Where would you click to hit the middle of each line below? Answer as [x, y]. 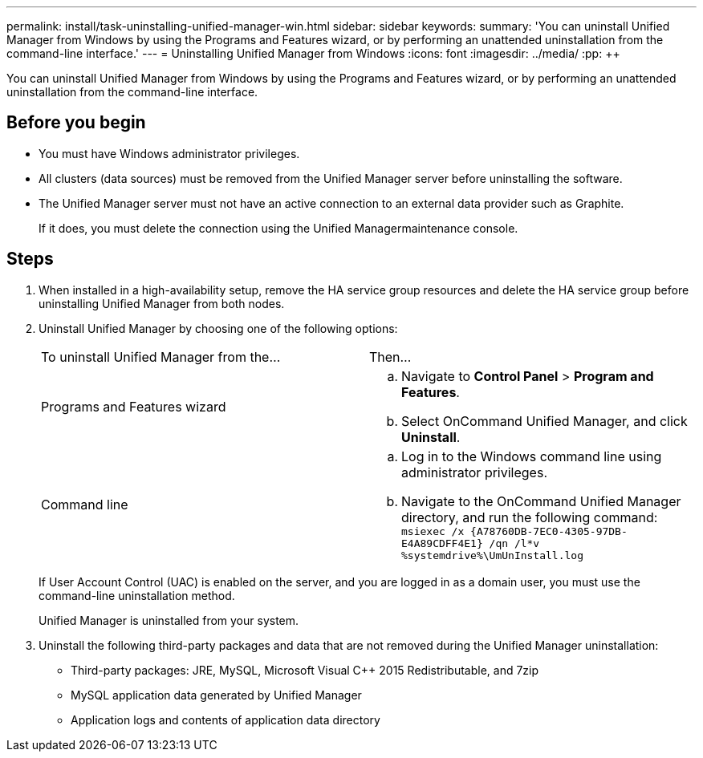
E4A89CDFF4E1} [442, 543]
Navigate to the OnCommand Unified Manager [541, 501]
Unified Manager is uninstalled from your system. [169, 620]
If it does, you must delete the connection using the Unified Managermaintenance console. [278, 228]
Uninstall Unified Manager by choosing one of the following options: [218, 328]
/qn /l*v [514, 543]
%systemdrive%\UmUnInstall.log [492, 555]
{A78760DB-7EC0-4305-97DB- [549, 531]
